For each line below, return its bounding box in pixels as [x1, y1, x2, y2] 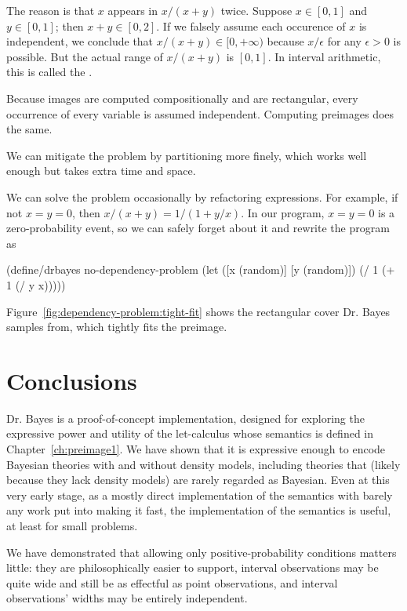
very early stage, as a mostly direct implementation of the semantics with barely [6, 486, 393, 503]
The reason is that [6, 2, 95, 18]
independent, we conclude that [6, 33, 154, 49]
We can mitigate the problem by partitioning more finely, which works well [6, 147, 367, 163]
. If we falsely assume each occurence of [156, 17, 346, 34]
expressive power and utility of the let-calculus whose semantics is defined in [6, 425, 374, 442]
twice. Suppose [220, 2, 293, 18]
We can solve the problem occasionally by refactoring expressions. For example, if [6, 188, 398, 205]
